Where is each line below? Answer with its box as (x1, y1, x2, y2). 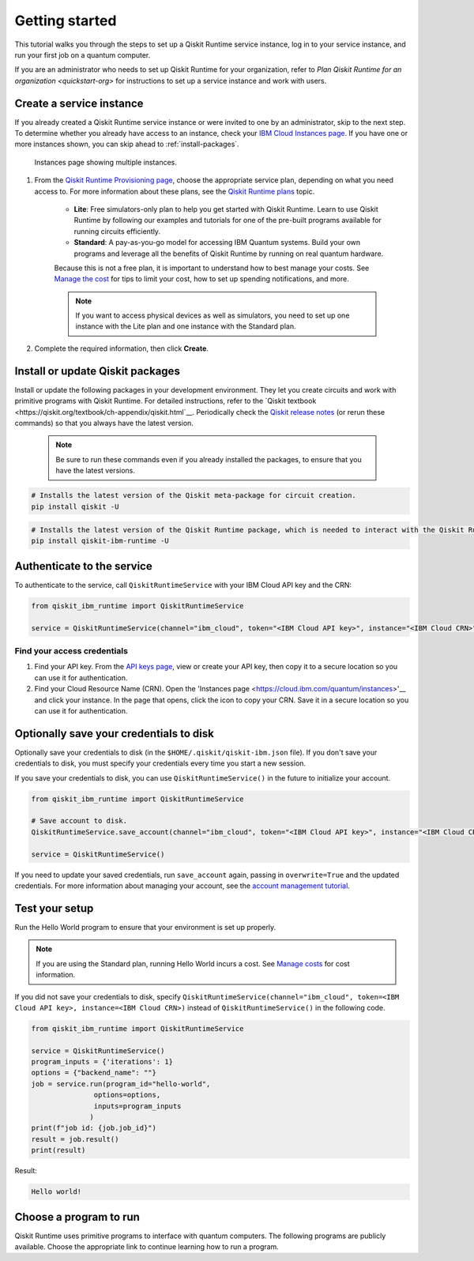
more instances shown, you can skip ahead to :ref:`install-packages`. (14, 139, 240, 149)
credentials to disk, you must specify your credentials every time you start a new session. (14, 758, 307, 768)
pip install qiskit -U (31, 502, 119, 511)
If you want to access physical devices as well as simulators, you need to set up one (75, 311, 350, 320)
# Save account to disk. (31, 816, 128, 826)
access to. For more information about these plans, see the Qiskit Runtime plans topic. (34, 186, 315, 196)
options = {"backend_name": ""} (31, 1068, 157, 1078)
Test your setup (14, 902, 94, 915)
